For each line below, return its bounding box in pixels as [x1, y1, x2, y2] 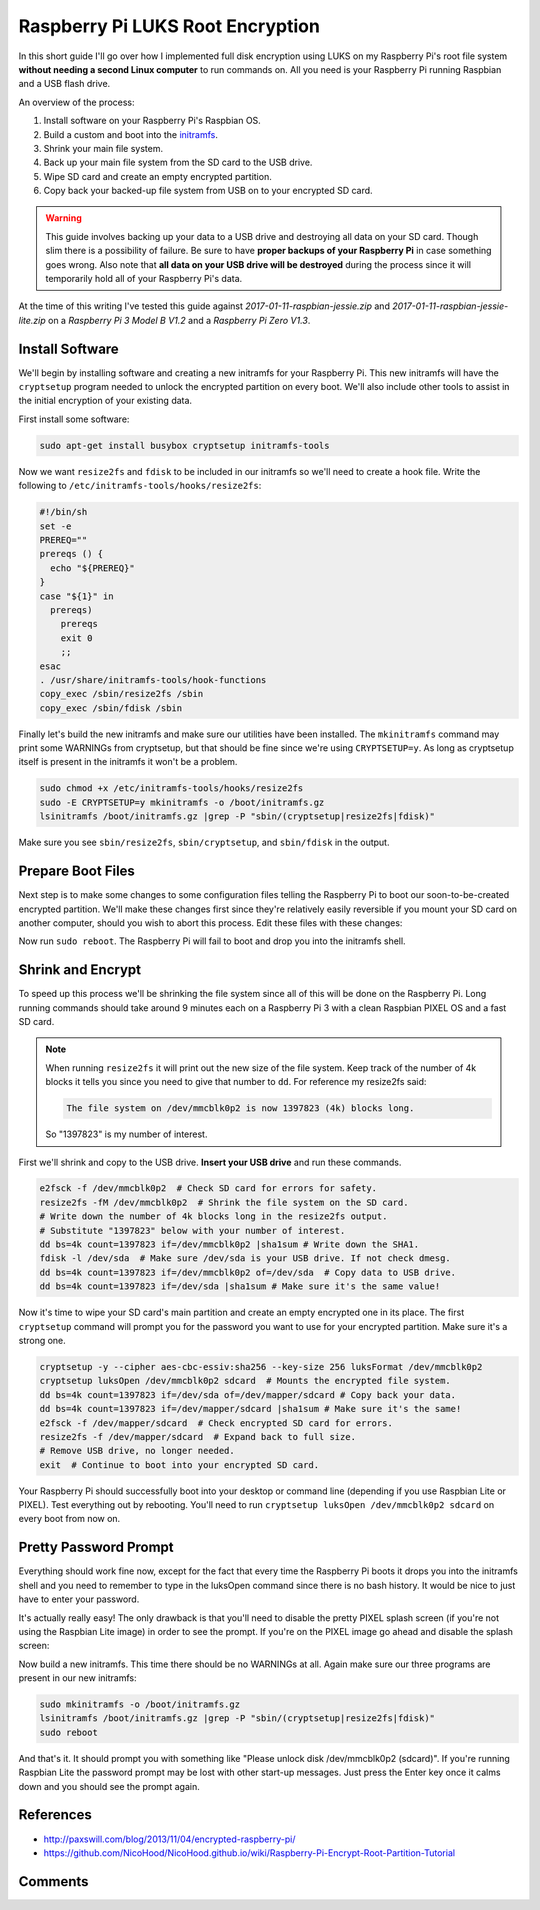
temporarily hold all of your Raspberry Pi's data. [45, 273, 243, 285]
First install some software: [18, 413, 130, 425]
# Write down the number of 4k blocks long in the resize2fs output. [39, 1211, 388, 1222]
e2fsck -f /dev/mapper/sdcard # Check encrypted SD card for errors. [39, 1417, 394, 1429]
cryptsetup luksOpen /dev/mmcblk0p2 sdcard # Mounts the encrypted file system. [39, 1375, 452, 1387]
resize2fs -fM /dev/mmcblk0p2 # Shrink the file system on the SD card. [39, 1196, 409, 1208]
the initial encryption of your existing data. [18, 395, 193, 407]
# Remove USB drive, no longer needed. [39, 1445, 235, 1457]
